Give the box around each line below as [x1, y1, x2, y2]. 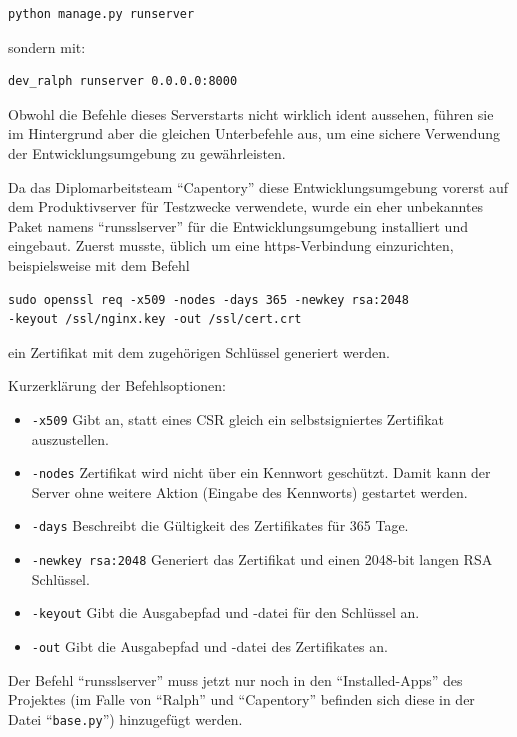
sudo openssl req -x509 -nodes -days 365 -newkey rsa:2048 [8, 292, 409, 307]
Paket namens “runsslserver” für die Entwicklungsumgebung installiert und [8, 215, 468, 236]
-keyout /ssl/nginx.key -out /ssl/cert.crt [8, 312, 302, 327]
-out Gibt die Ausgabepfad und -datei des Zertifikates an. [31, 635, 388, 656]
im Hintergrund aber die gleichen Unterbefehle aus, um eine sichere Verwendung [8, 123, 500, 144]
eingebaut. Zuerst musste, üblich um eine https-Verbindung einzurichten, [8, 235, 454, 256]
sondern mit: [8, 36, 86, 57]
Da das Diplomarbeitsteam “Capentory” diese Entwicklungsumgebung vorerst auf [8, 176, 509, 197]
